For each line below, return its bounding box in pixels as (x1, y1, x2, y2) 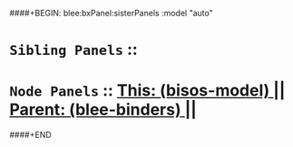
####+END (9, 130, 52, 141)
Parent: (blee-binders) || (9, 99, 197, 120)
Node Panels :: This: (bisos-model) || (9, 80, 286, 101)
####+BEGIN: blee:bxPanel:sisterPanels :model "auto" (9, 8, 213, 18)
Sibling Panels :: (9, 40, 138, 60)
